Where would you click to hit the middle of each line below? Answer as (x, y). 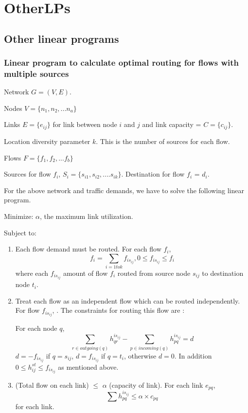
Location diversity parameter (47, 141)
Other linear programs (62, 38)
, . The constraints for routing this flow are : (118, 310)
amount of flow (85, 273)
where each (32, 273)
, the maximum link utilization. (86, 216)
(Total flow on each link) (52, 385)
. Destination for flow (153, 174)
